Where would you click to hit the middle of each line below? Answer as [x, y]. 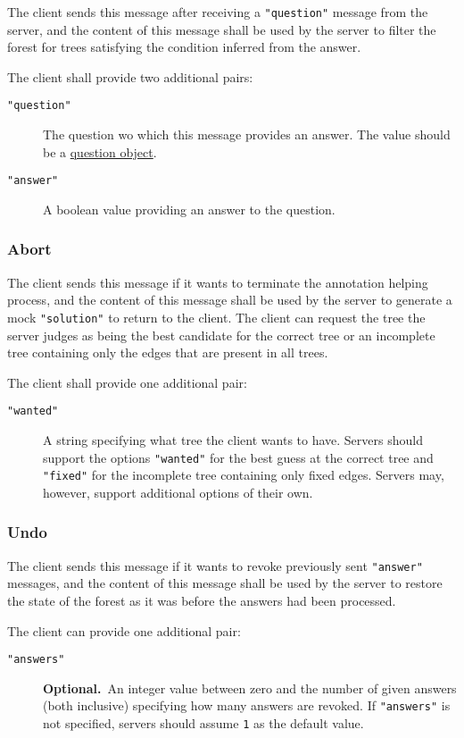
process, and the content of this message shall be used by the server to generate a [230, 300]
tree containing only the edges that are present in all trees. [168, 352]
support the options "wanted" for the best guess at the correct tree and [238, 457]
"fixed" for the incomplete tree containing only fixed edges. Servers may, [244, 475]
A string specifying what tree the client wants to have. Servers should [233, 440]
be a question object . [100, 151]
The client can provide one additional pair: [124, 630]
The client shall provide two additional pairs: [130, 76]
